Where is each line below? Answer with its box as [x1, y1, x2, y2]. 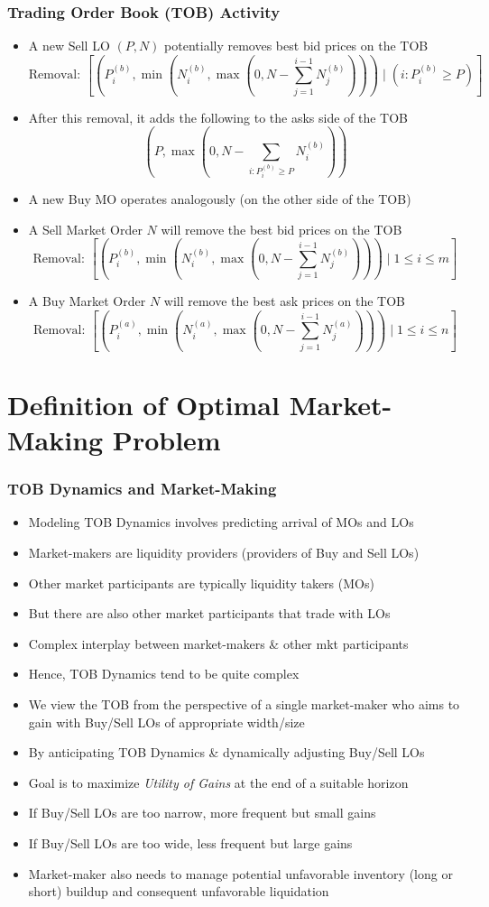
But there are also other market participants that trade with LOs [28, 604, 391, 623]
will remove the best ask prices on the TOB [163, 292, 406, 310]
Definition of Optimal [7, 385, 280, 422]
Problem [112, 421, 221, 458]
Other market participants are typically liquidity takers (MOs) [28, 573, 374, 592]
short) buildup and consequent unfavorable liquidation [28, 882, 329, 901]
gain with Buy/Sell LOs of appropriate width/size [28, 712, 305, 731]
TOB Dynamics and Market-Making [7, 477, 277, 500]
